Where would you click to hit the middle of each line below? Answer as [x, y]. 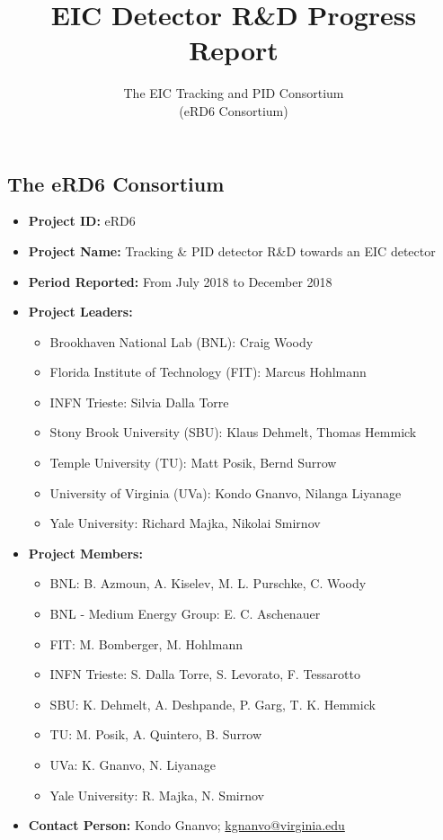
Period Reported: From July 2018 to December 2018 [180, 281]
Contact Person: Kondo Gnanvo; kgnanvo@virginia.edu [186, 825]
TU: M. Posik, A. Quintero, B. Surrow [156, 734]
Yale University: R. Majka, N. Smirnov [157, 795]
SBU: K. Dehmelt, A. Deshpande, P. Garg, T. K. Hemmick [213, 704]
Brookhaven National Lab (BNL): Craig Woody [182, 341]
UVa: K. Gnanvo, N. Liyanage [133, 764]
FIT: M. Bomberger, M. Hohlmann [146, 643]
